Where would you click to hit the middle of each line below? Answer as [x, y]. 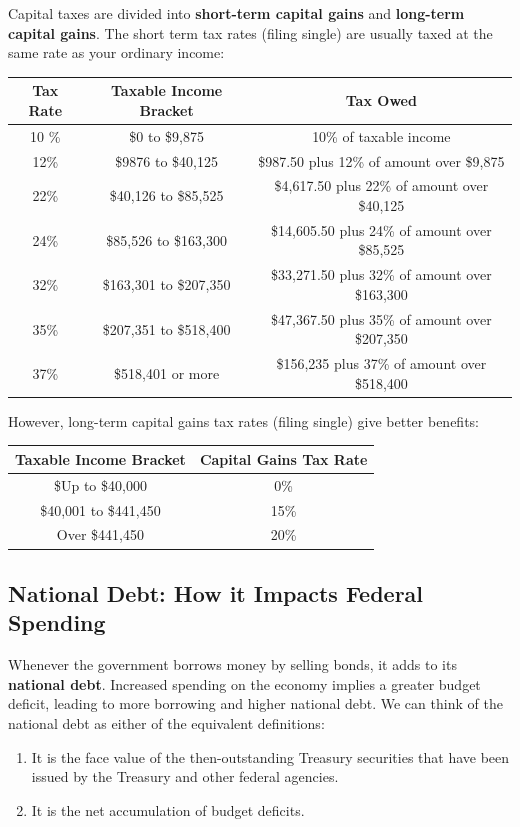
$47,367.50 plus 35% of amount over [381, 318]
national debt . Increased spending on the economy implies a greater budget [244, 683]
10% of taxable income [381, 135]
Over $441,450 [100, 534]
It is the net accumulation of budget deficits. [168, 809]
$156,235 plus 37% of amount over [381, 363]
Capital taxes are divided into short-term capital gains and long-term [236, 13]
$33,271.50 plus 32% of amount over [381, 274]
